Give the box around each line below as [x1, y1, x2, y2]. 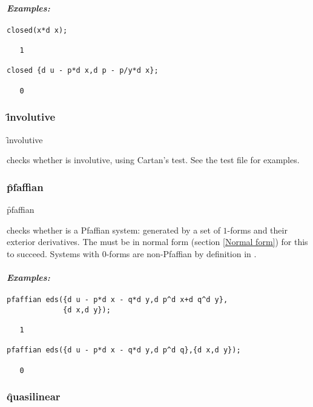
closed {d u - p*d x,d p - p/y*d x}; [7, 66, 159, 75]
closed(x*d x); [7, 25, 68, 35]
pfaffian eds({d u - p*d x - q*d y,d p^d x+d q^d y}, [7, 295, 228, 304]
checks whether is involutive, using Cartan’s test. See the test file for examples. [7, 153, 300, 166]
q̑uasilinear [7, 389, 61, 404]
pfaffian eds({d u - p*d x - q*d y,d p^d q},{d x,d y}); [7, 346, 241, 355]
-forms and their [227, 223, 288, 236]
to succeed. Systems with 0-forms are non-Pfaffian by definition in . [7, 247, 257, 260]
